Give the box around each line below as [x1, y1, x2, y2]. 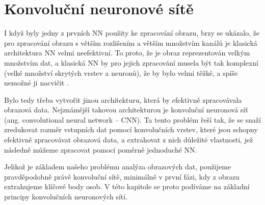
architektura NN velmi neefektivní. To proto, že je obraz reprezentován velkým [4, 47, 250, 58]
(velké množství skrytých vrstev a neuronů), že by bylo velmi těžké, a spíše [4, 67, 238, 78]
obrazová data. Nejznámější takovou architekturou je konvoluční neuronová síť [4, 104, 248, 115]
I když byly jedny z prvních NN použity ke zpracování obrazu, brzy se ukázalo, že [4, 27, 260, 38]
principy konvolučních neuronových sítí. [4, 191, 128, 202]
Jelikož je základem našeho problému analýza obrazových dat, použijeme [4, 161, 231, 172]
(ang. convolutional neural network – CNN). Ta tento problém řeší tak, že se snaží [4, 114, 261, 125]
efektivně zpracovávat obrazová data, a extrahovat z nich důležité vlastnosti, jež [4, 134, 253, 145]
